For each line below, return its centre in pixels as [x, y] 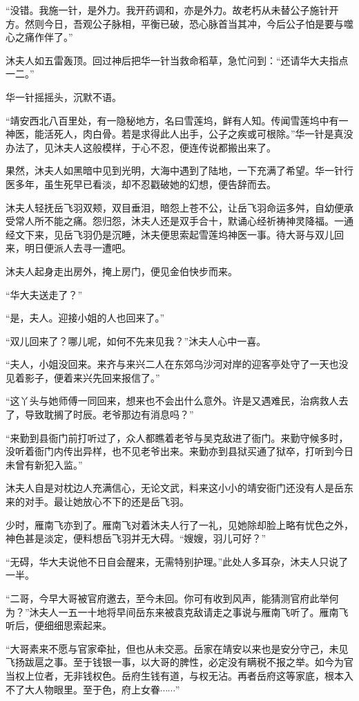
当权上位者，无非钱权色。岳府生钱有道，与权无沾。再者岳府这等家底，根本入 [179, 675]
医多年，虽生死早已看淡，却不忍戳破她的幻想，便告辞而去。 [141, 184]
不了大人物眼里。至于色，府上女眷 [83, 689]
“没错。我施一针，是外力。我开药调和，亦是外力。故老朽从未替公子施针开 [172, 10]
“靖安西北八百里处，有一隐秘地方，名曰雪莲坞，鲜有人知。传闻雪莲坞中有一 [177, 120]
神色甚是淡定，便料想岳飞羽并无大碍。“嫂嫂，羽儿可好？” [136, 538]
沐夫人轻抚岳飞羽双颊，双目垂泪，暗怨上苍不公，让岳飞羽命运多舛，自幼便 [175, 207]
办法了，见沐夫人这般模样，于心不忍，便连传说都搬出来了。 [141, 147]
